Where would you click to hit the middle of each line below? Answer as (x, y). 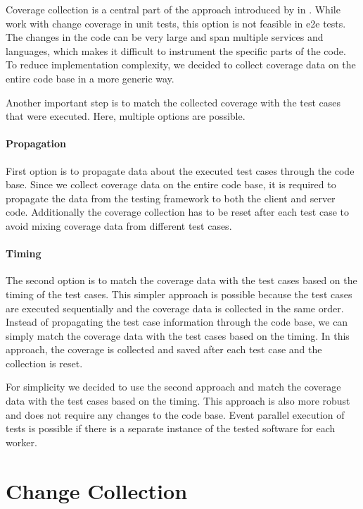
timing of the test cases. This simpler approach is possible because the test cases (179, 294)
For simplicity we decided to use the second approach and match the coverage (173, 387)
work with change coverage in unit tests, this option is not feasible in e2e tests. (176, 23)
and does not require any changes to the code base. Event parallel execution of (175, 414)
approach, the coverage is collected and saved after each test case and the (164, 349)
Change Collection (97, 490)
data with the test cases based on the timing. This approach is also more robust (178, 401)
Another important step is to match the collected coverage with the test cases (173, 102)
